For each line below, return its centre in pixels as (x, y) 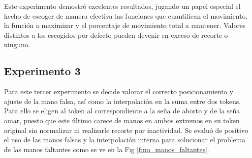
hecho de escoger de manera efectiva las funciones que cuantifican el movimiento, (126, 15)
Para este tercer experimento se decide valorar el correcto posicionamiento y (119, 92)
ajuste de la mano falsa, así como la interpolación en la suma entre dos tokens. (123, 101)
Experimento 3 (42, 71)
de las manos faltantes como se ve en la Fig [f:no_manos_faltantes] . (107, 149)
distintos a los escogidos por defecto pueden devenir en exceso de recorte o (116, 35)
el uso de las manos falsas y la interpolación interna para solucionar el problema (125, 140)
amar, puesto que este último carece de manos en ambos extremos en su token (122, 120)
